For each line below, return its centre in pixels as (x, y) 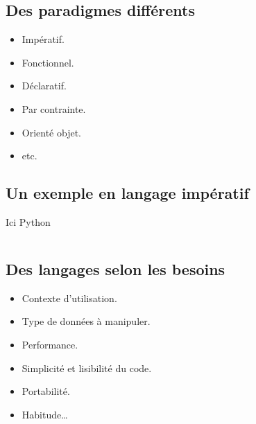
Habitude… (45, 414)
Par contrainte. (54, 108)
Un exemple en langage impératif (127, 193)
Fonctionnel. (48, 62)
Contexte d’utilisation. (69, 298)
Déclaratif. (44, 86)
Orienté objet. (52, 132)
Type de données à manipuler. (86, 321)
